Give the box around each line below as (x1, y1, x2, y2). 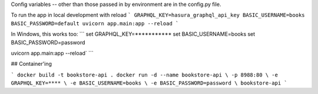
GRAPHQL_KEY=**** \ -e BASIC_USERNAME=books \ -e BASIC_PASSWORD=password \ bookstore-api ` (11, 80, 288, 86)
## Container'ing (11, 61, 52, 68)
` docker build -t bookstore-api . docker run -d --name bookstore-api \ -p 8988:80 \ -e (11, 71, 278, 78)
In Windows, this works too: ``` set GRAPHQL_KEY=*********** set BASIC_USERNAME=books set (11, 31, 256, 38)
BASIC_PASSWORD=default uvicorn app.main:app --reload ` (11, 20, 179, 26)
